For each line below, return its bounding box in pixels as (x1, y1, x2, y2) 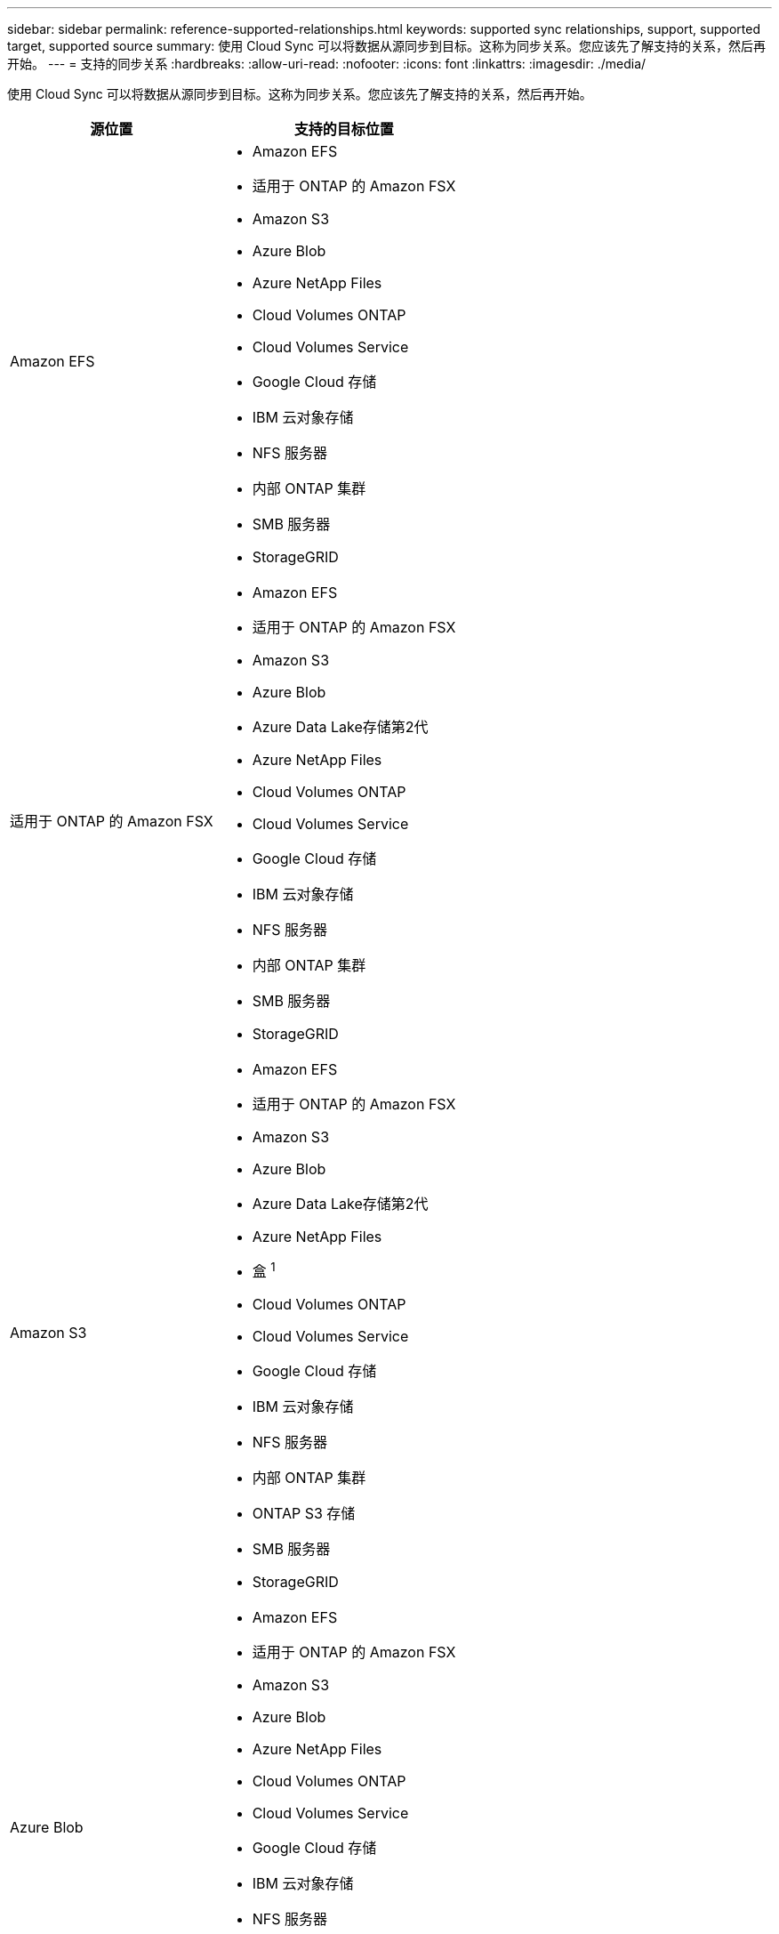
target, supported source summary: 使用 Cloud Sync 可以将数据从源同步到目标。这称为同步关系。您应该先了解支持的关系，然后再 (7, 38, 767, 53)
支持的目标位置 (293, 120, 394, 138)
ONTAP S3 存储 (252, 1504, 356, 1523)
